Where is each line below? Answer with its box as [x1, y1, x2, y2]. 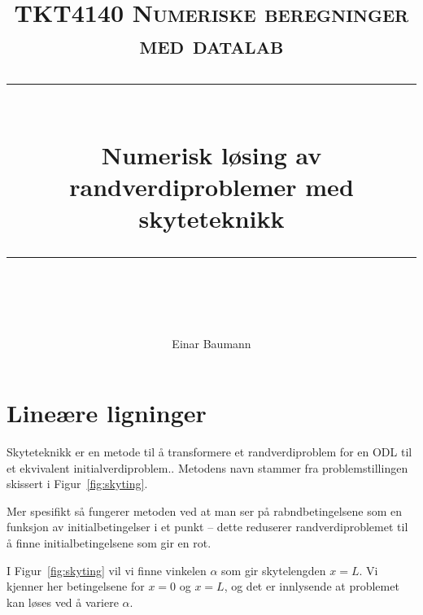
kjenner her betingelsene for [7, 578, 145, 595]
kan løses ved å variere [7, 593, 119, 610]
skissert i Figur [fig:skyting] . [7, 475, 148, 492]
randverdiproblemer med [69, 169, 354, 203]
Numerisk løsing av [101, 137, 322, 171]
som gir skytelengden [221, 561, 326, 578]
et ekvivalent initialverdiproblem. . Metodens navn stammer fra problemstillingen [7, 459, 408, 476]
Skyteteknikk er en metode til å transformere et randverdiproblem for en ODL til [7, 443, 412, 460]
